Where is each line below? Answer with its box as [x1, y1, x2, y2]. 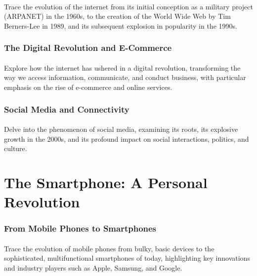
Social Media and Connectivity [4, 103, 129, 115]
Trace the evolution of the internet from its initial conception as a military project [4, 1, 253, 11]
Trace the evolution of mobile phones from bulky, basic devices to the [4, 243, 214, 253]
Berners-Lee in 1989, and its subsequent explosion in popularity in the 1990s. [4, 20, 237, 31]
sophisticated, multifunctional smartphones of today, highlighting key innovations [4, 253, 250, 263]
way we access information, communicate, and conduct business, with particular [4, 72, 246, 82]
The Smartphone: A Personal [4, 172, 208, 192]
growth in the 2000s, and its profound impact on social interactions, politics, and [4, 133, 249, 144]
